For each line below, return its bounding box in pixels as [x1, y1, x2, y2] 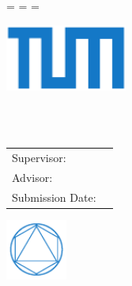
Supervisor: [12, 149, 66, 165]
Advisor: [12, 168, 53, 185]
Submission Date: [12, 188, 96, 205]
